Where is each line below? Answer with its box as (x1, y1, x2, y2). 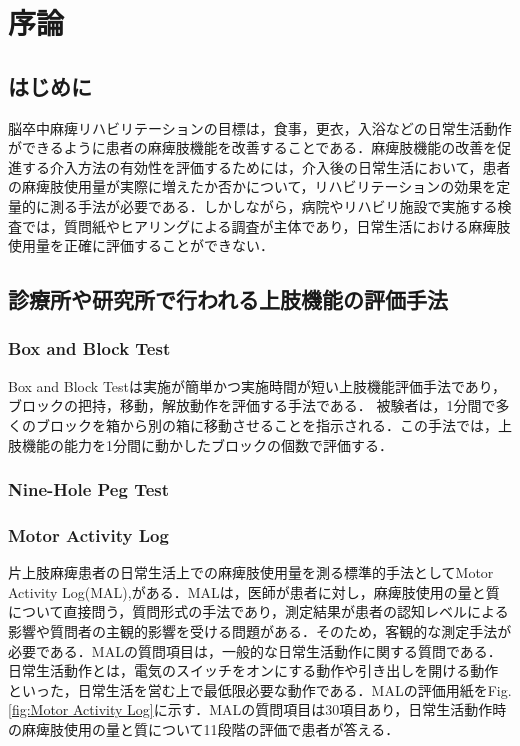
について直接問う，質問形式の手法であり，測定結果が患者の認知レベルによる (8, 601, 509, 622)
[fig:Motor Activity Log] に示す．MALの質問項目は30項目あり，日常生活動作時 (8, 699, 507, 720)
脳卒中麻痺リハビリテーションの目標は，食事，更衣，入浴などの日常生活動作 (8, 117, 512, 138)
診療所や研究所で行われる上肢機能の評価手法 (8, 284, 448, 315)
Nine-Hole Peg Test (8, 477, 170, 502)
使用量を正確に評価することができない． (8, 235, 274, 256)
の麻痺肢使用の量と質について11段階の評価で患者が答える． (8, 718, 400, 739)
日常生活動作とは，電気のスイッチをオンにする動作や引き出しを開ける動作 (8, 660, 499, 681)
